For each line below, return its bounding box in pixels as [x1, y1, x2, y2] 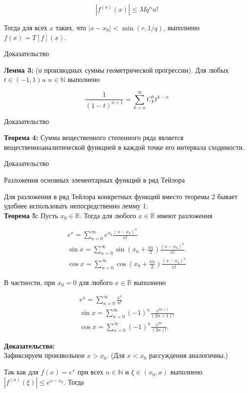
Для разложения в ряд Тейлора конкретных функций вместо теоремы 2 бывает [4, 191, 238, 201]
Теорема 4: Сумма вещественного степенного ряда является [4, 132, 184, 143]
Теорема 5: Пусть [4, 210, 58, 220]
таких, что [56, 22, 86, 32]
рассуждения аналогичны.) [149, 350, 228, 360]
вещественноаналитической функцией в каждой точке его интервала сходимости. [4, 142, 245, 152]
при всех [77, 367, 103, 377]
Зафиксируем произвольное [4, 350, 85, 360]
